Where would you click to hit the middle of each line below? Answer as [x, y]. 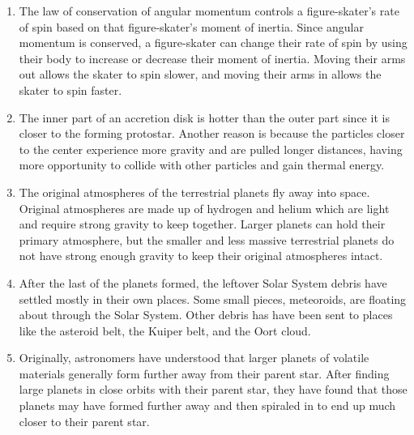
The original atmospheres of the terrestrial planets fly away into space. [194, 192]
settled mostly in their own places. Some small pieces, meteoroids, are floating [213, 299]
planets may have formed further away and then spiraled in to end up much [207, 405]
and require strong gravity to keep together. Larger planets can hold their [202, 224]
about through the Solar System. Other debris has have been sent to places [206, 315]
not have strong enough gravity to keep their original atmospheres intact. [201, 256]
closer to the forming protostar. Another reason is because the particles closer [212, 133]
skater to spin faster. [70, 90]
